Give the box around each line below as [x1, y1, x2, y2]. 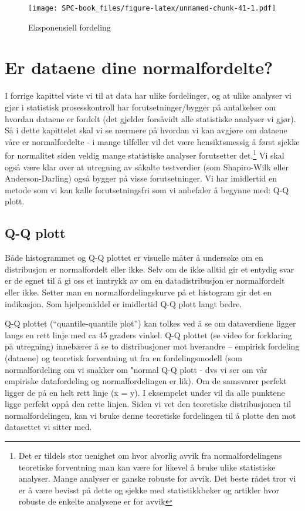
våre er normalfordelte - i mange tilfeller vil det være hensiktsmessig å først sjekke [5, 135, 300, 147]
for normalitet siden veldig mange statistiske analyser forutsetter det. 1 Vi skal [5, 147, 284, 161]
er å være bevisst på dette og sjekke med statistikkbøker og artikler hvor [18, 483, 280, 496]
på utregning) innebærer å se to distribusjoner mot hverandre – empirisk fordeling [5, 340, 300, 352]
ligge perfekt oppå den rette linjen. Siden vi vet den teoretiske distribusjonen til [5, 398, 292, 410]
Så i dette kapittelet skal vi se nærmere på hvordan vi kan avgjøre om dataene [5, 124, 287, 136]
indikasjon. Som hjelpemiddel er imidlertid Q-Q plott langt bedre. [5, 297, 242, 310]
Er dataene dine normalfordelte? [5, 55, 273, 79]
